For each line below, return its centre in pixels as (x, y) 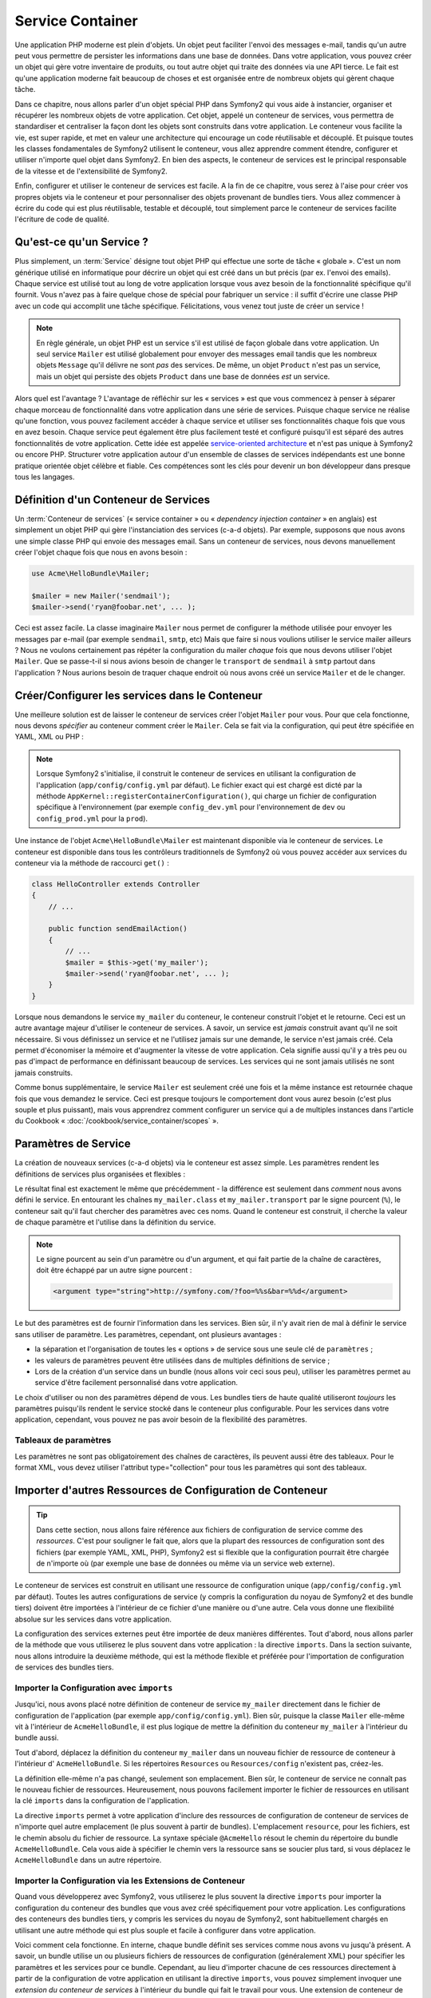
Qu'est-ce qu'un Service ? (81, 243)
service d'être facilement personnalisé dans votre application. (136, 1383)
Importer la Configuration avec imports (94, 1688)
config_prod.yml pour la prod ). (92, 818)
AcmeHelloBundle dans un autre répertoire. (88, 1860)
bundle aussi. (37, 1737)
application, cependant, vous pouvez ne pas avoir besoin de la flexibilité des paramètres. (161, 1419)
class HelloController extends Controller (116, 884)
